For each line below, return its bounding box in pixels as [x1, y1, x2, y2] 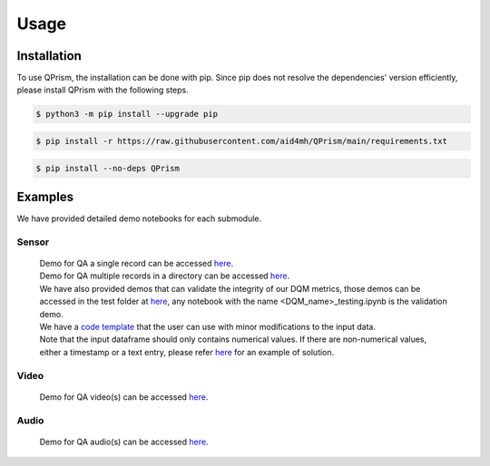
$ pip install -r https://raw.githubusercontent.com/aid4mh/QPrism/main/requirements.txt [35, 136, 448, 147]
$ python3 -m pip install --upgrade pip [35, 109, 218, 120]
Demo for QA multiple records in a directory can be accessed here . [39, 270, 290, 281]
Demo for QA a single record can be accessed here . [39, 258, 234, 269]
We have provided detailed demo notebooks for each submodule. [16, 213, 262, 224]
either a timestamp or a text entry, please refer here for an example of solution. [39, 346, 335, 357]
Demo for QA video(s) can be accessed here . [39, 391, 209, 403]
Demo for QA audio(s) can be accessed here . [39, 436, 209, 447]
